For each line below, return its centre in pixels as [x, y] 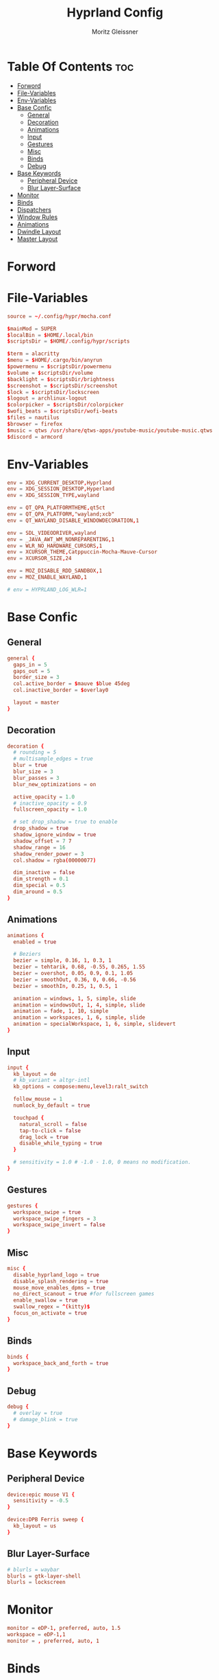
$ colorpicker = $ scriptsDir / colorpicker [66, 405]
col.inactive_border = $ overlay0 [61, 690]
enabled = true [35, 942]
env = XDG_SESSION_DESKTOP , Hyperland [61, 489]
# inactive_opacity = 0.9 [50, 803]
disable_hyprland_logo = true [56, 1275]
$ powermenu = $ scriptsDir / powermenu [59, 367]
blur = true [30, 766]
